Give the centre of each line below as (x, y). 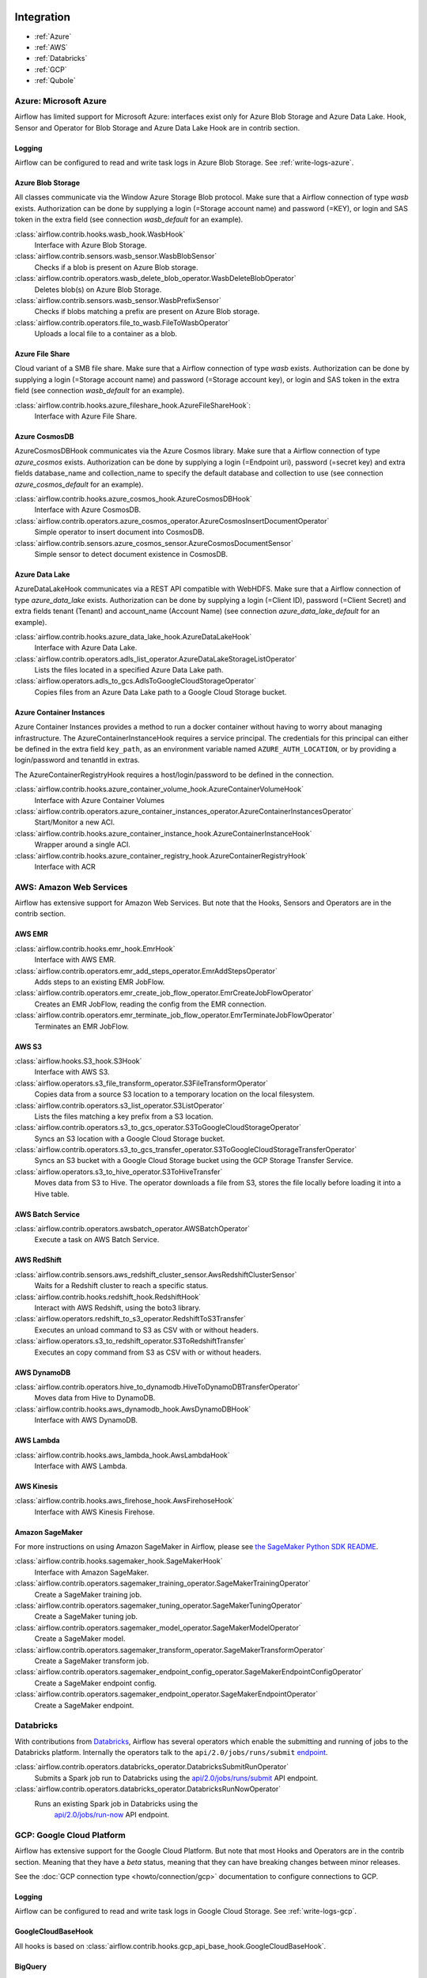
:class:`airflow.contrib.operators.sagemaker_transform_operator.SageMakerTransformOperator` (170, 1650)
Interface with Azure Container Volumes (100, 800)
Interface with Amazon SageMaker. (92, 1572)
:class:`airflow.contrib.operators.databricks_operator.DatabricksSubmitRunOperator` (152, 1767)
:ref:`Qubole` (55, 81)
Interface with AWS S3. (72, 1072)
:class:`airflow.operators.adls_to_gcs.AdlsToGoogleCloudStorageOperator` (136, 681)
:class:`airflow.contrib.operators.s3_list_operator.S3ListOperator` (120, 1105)
